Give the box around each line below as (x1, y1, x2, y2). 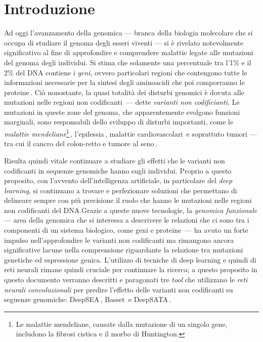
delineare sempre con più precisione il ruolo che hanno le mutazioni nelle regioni (4, 195, 252, 205)
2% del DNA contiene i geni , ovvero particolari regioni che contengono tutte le (4, 67, 247, 77)
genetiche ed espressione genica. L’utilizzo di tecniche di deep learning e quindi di (4, 254, 256, 265)
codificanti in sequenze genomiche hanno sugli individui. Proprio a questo (4, 165, 232, 176)
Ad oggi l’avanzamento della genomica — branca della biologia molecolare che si (4, 27, 253, 38)
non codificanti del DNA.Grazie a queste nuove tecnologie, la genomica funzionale (4, 204, 257, 215)
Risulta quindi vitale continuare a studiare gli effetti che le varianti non (4, 155, 225, 165)
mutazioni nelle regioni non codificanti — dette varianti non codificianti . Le (4, 97, 240, 107)
